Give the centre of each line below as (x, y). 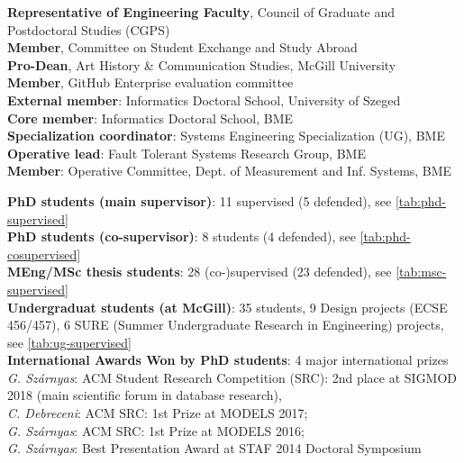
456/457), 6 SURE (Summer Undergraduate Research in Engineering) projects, (226, 325)
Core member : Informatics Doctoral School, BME (150, 118)
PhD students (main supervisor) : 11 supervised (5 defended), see (200, 200)
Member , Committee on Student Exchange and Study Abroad (182, 47)
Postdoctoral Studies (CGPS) (89, 29)
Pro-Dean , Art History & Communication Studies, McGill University (202, 64)
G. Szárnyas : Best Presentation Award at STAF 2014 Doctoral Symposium (214, 448)
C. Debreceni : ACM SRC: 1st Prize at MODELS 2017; (158, 413)
